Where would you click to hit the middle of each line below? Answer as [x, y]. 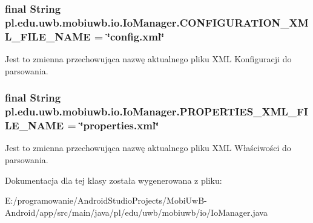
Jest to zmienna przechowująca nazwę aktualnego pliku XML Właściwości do [148, 148]
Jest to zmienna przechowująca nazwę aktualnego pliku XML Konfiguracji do [148, 59]
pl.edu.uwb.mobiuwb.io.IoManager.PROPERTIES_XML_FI [156, 111]
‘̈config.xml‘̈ [136, 36]
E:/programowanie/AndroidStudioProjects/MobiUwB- [106, 200]
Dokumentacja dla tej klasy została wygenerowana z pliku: [114, 180]
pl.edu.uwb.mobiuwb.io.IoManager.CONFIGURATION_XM [157, 22]
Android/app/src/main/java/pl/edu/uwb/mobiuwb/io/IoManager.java [136, 212]
